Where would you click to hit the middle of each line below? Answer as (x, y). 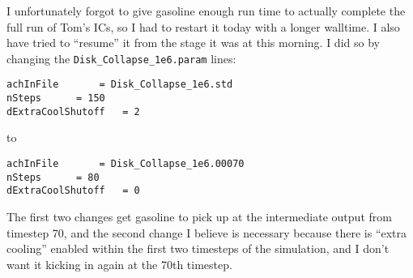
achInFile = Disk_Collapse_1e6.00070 (126, 164)
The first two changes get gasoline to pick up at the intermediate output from (199, 216)
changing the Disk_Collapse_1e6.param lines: (121, 58)
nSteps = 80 (53, 177)
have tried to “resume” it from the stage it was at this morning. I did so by (193, 43)
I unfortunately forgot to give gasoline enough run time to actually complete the (206, 11)
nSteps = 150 (56, 98)
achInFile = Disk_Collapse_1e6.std (120, 85)
